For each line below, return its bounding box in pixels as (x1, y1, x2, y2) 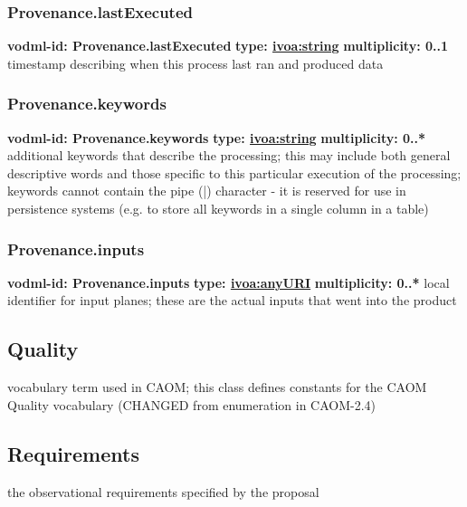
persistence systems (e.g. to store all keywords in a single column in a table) (7, 199, 429, 217)
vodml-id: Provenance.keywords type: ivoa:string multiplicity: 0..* (7, 128, 426, 147)
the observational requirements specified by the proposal (7, 482, 319, 501)
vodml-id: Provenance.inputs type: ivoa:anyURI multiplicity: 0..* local (7, 273, 450, 292)
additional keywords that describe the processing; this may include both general (7, 146, 451, 165)
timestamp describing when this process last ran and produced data (7, 53, 384, 72)
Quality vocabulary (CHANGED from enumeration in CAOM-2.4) (7, 395, 376, 414)
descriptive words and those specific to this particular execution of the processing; (7, 163, 462, 182)
